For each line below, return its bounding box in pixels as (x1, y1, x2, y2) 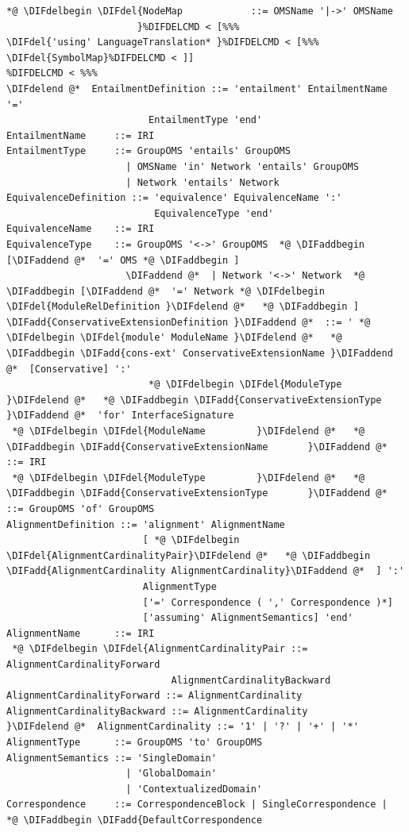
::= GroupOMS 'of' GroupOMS (6, 503, 155, 514)
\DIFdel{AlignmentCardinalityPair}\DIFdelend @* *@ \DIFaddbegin (6, 549, 371, 561)
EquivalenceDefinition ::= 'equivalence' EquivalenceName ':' (6, 192, 342, 204)
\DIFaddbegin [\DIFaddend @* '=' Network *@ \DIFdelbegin (6, 285, 325, 297)
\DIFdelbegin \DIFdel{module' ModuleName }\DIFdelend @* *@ (6, 332, 342, 344)
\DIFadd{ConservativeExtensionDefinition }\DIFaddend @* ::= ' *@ (6, 316, 371, 328)
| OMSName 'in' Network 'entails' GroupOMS (125, 160, 359, 172)
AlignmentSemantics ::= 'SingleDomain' (6, 752, 217, 764)
